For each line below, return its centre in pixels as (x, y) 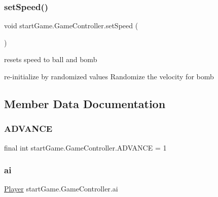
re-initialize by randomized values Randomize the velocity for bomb (109, 76)
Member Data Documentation (85, 103)
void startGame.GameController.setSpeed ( (71, 26)
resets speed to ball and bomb (51, 59)
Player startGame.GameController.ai (61, 189)
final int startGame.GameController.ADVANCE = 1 (85, 147)
